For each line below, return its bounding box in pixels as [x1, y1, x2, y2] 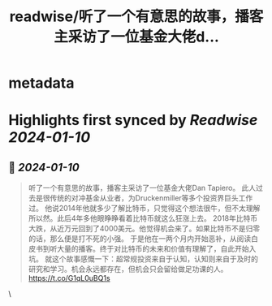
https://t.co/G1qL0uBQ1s [28, 274, 111, 283]
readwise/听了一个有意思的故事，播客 [9, 7, 264, 26]
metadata [8, 74, 75, 93]
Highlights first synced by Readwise [8, 111, 258, 130]
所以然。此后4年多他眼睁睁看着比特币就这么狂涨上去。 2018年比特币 [28, 213, 258, 223]
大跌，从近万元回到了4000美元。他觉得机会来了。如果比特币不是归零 [28, 224, 261, 234]
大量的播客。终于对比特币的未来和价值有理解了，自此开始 [56, 244, 249, 254]
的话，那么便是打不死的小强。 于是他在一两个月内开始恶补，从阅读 [28, 234, 252, 244]
